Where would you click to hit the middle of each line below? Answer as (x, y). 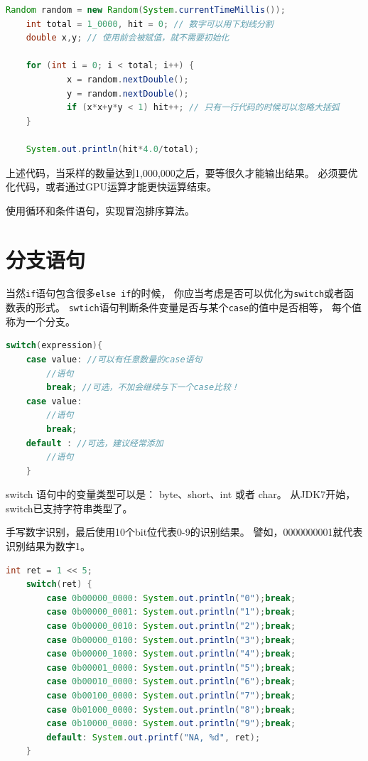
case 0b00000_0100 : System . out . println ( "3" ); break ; (171, 640)
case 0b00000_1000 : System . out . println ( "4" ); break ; (171, 654)
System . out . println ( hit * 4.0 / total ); (113, 149)
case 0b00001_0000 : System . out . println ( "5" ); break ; (171, 668)
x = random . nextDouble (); (128, 79)
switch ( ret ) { (59, 584)
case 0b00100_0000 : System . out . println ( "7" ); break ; (171, 696)
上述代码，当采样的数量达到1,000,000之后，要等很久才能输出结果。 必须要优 (182, 172)
